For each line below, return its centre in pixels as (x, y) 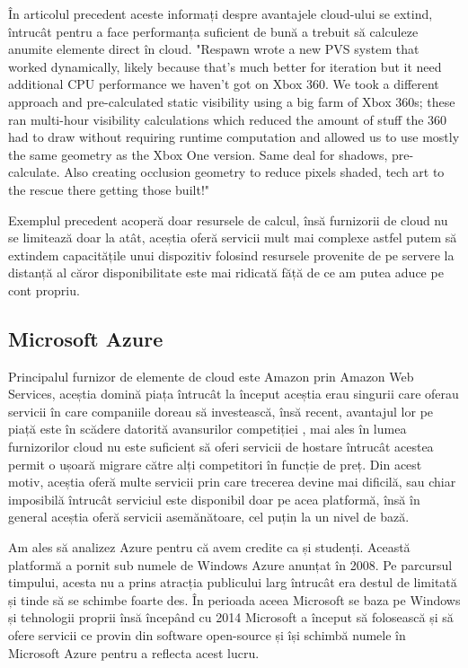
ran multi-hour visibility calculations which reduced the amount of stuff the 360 (228, 119)
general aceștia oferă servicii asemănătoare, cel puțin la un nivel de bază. (209, 517)
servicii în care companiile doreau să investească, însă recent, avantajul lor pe (221, 411)
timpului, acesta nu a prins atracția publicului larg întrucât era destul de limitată (233, 582)
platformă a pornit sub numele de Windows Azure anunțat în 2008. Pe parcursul (230, 564)
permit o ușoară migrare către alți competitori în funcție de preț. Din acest (215, 464)
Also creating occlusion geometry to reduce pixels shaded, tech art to (254, 172)
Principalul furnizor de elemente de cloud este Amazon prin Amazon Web (211, 376)
